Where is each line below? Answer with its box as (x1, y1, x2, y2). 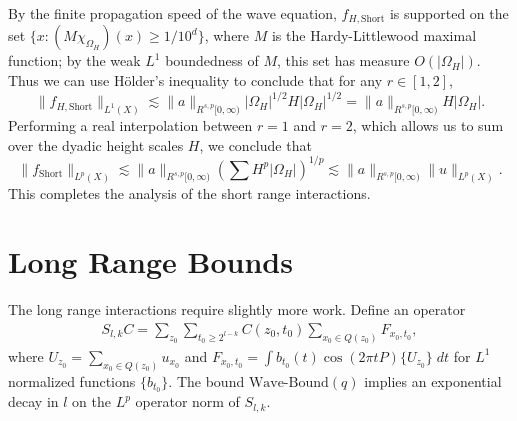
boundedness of (165, 50, 259, 71)
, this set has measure (276, 50, 410, 71)
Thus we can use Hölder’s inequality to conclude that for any (8, 70, 383, 91)
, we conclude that (199, 134, 312, 155)
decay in (8, 391, 59, 412)
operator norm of (135, 391, 240, 412)
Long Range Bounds (8, 241, 293, 282)
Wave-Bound (248, 375, 329, 390)
